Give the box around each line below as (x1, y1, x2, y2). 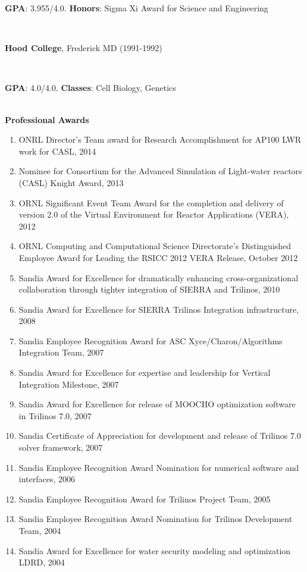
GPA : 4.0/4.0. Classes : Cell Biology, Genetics (5, 81, 176, 94)
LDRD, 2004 (18, 556, 65, 568)
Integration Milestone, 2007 (18, 378, 119, 390)
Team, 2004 (18, 524, 61, 536)
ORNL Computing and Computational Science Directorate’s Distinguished (18, 240, 292, 252)
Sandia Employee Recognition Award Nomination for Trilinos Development (18, 513, 293, 525)
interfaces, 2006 (18, 473, 76, 485)
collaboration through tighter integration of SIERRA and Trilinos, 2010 (18, 283, 280, 296)
